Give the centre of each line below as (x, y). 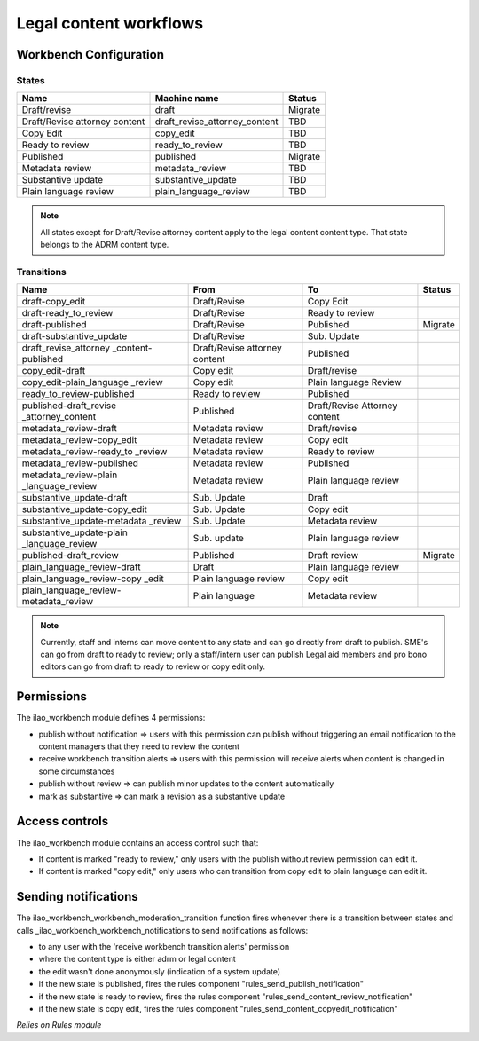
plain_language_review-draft (81, 567)
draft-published (55, 325)
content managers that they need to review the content (139, 746)
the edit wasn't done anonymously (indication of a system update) (160, 971)
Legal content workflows (110, 23)
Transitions (41, 272)
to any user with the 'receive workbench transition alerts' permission (164, 947)
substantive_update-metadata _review (102, 521)
